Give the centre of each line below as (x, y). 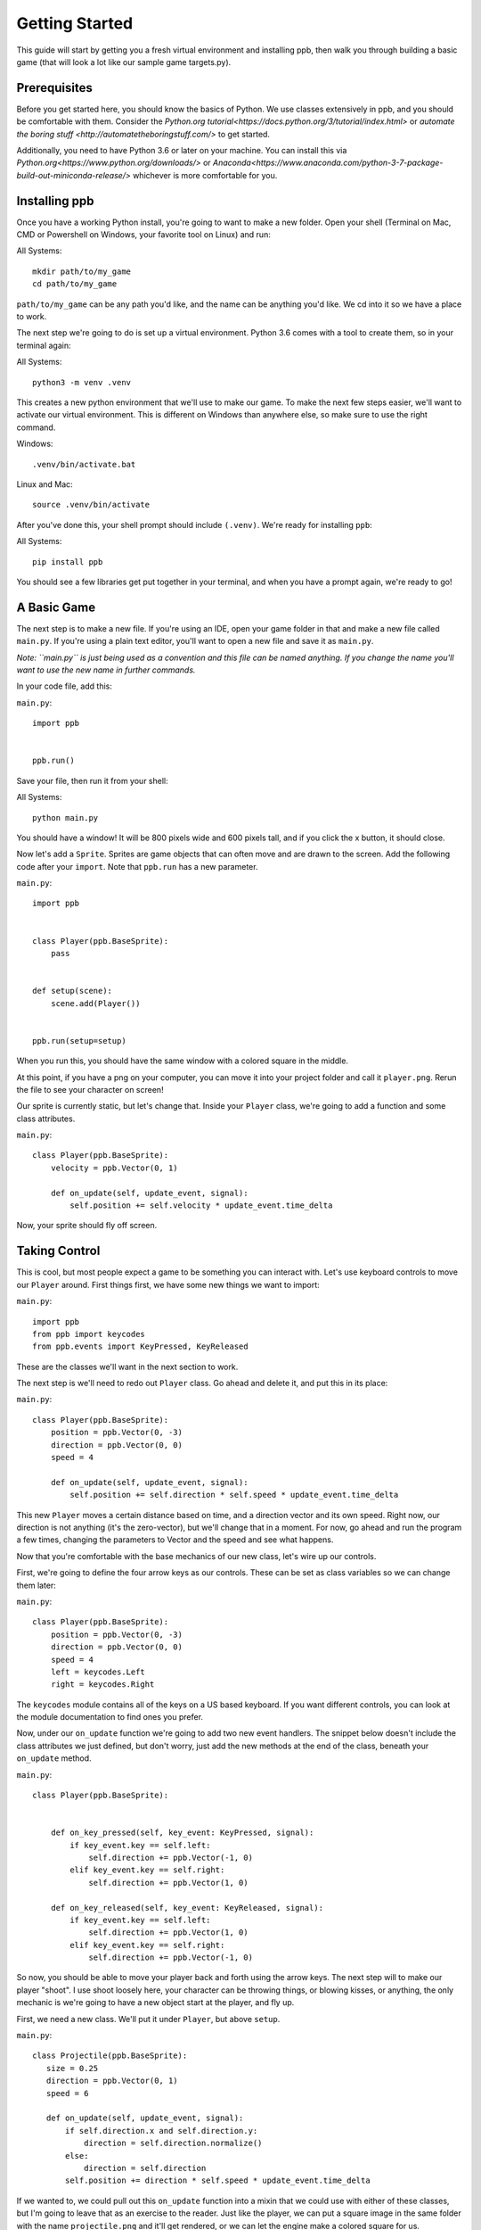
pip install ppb (68, 562)
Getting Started (75, 23)
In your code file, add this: (65, 686)
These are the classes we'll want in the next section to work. (127, 1367)
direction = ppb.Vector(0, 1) (112, 2081)
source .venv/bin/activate (91, 505)
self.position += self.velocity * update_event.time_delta (201, 1206)
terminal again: (44, 345)
